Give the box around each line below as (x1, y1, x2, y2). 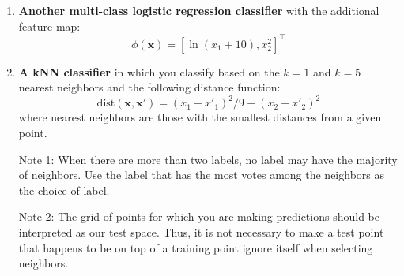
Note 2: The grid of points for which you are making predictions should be (18, 208, 379, 225)
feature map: (18, 17, 81, 34)
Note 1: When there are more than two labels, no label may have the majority (18, 151, 398, 167)
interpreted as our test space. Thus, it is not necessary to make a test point (18, 223, 384, 240)
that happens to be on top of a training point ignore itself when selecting (18, 239, 373, 255)
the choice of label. (18, 181, 110, 198)
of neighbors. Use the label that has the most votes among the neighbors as (18, 166, 384, 183)
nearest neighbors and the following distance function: (18, 79, 281, 95)
